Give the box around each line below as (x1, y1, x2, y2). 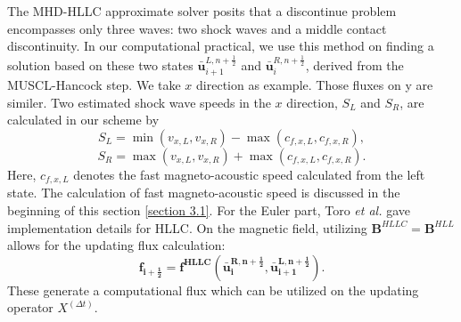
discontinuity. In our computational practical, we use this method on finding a (7, 36, 434, 55)
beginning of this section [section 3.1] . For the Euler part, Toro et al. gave (7, 201, 410, 220)
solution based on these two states (7, 55, 193, 74)
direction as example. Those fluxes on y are (196, 76, 433, 94)
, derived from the (305, 55, 404, 74)
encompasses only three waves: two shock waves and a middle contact (7, 19, 387, 37)
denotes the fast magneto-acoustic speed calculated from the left (73, 165, 425, 184)
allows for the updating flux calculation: (7, 236, 226, 254)
